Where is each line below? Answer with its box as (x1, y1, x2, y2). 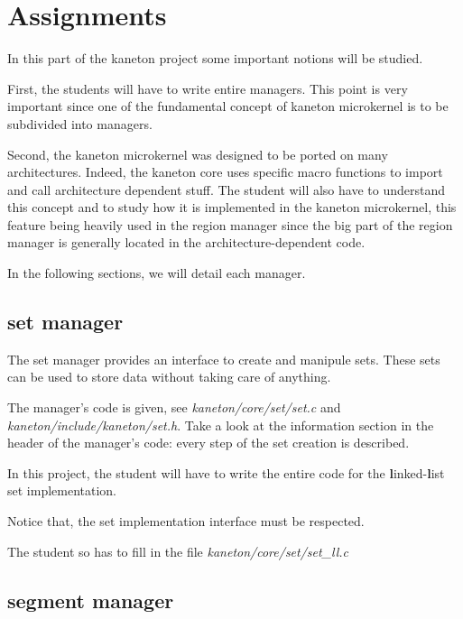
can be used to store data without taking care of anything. (7, 367, 331, 386)
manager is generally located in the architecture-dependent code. (7, 233, 366, 252)
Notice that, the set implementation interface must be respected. (7, 512, 365, 531)
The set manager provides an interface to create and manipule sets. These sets (7, 349, 440, 368)
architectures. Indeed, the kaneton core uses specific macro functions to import (7, 162, 443, 181)
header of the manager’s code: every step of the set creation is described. (7, 433, 410, 452)
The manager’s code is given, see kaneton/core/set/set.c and (7, 398, 341, 417)
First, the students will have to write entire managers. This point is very (7, 79, 408, 97)
